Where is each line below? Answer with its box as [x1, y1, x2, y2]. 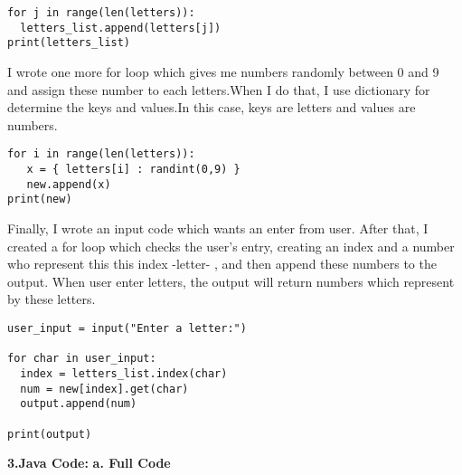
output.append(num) [20, 397, 137, 411]
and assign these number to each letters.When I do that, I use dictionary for [7, 80, 430, 99]
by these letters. [7, 290, 96, 309]
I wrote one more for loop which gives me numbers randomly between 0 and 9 [7, 62, 439, 81]
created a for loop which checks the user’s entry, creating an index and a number [7, 236, 455, 255]
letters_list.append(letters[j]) [20, 21, 222, 34]
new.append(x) [26, 177, 111, 191]
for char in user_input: [7, 352, 156, 366]
